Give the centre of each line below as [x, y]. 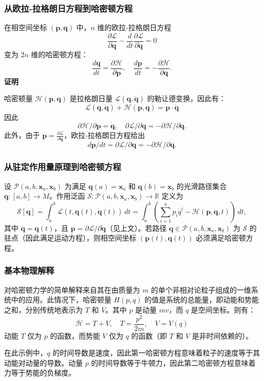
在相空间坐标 [26, 27]
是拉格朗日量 [91, 98]
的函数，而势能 [75, 335]
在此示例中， [26, 353]
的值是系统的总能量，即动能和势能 [201, 300]
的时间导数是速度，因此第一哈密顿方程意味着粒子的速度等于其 [156, 353]
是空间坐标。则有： [223, 309]
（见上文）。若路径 [136, 228]
